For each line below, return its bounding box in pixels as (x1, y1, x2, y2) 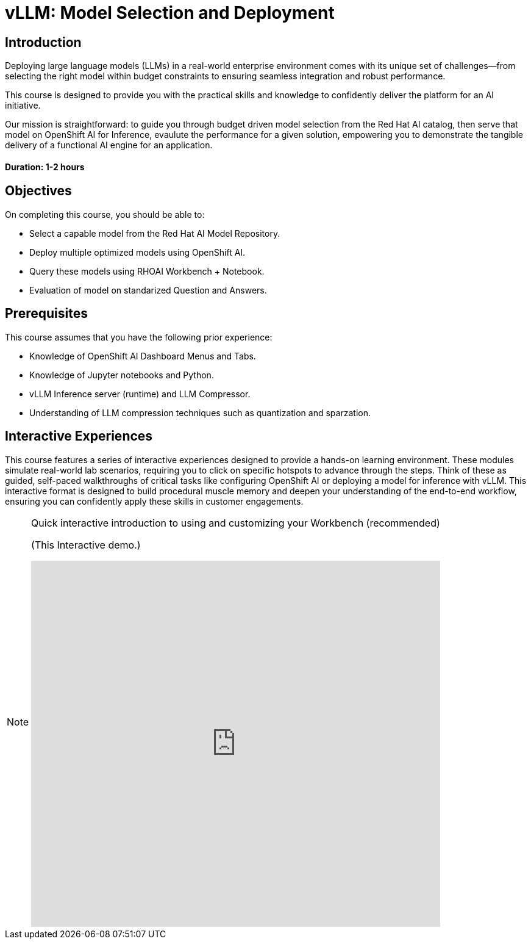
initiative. (5, 100, 41, 111)
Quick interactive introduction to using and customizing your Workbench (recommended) (31, 516, 440, 529)
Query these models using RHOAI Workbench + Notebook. (29, 265, 265, 276)
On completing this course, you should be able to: (5, 209, 205, 220)
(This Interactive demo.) (31, 538, 141, 551)
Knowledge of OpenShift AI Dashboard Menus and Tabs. (29, 350, 256, 361)
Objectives (5, 183, 72, 199)
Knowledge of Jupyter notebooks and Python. (29, 369, 214, 380)
